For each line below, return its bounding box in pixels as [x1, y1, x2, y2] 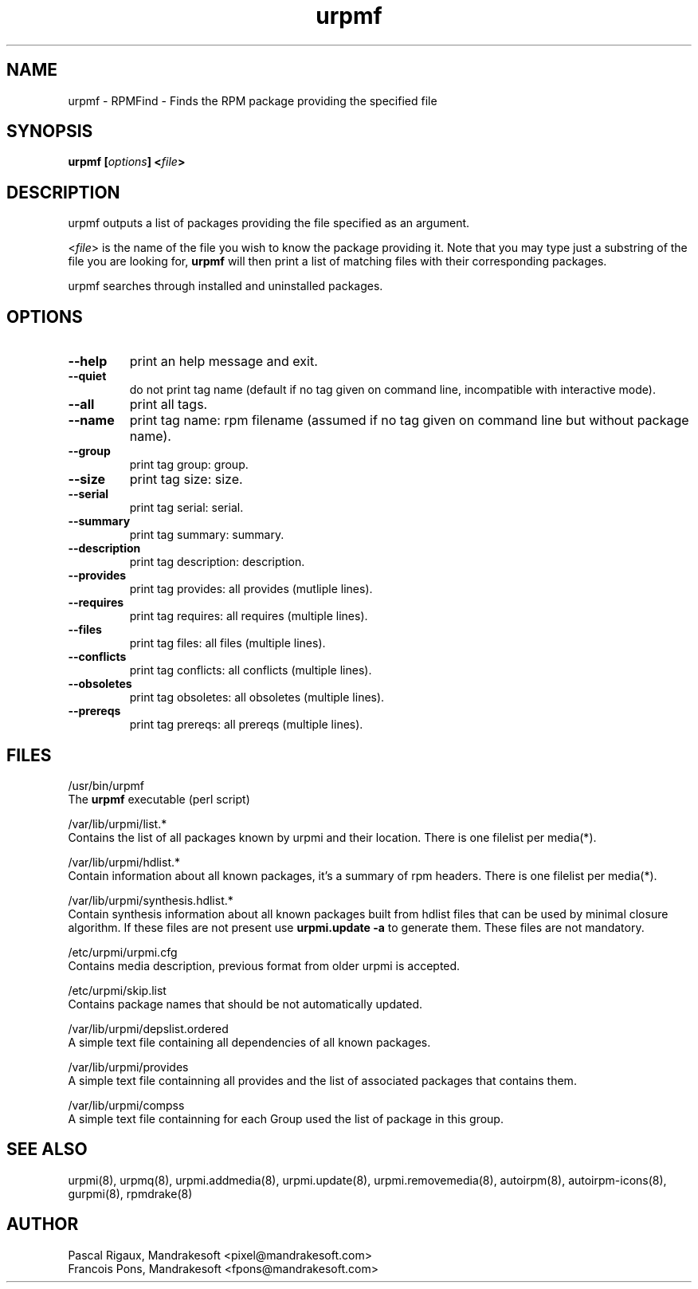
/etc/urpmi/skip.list [68, 983, 167, 997]
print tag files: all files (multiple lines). [129, 636, 326, 650]
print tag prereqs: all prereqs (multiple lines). [129, 717, 363, 732]
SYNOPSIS [6, 121, 93, 142]
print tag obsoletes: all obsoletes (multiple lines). [129, 690, 385, 705]
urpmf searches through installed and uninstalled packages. [68, 279, 383, 293]
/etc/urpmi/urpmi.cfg [68, 945, 178, 959]
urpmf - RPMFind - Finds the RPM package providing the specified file [68, 93, 437, 108]
